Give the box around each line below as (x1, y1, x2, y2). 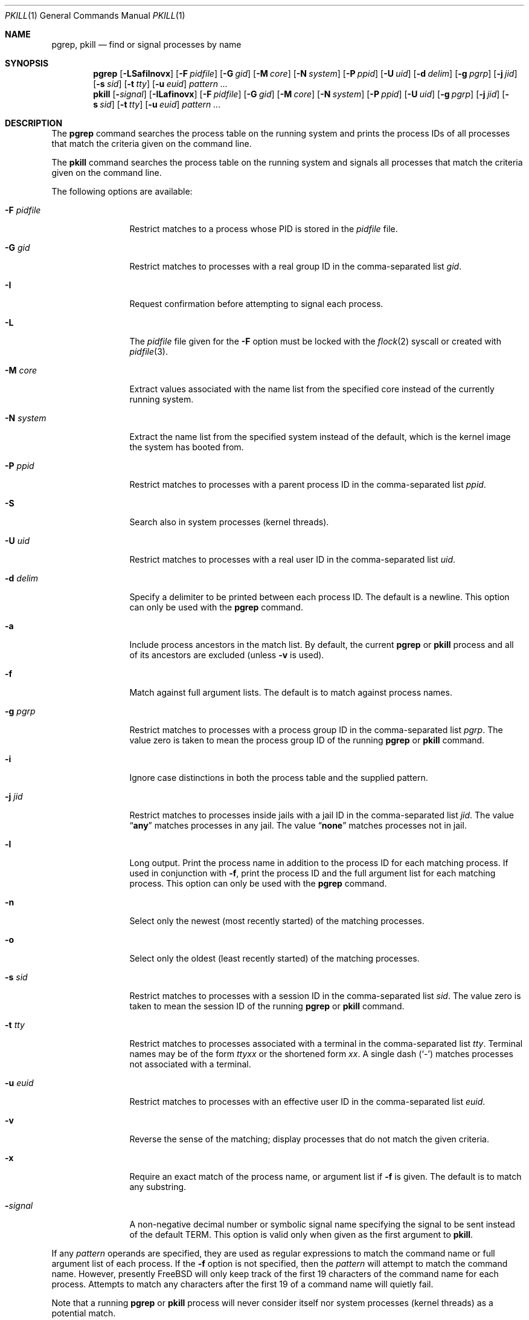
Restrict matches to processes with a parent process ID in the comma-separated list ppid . (129, 479, 486, 490)
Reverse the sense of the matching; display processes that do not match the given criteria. (129, 1134, 489, 1144)
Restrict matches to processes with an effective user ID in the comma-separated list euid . (129, 1096, 486, 1107)
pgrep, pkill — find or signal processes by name (51, 39, 242, 50)
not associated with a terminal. (129, 1059, 251, 1069)
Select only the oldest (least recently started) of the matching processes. (129, 953, 420, 963)
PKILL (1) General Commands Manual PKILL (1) (5, 10, 185, 21)
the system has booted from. (129, 442, 244, 452)
